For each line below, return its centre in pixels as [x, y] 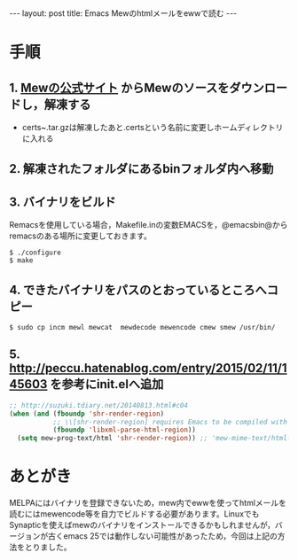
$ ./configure [35, 253]
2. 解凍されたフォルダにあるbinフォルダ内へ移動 [141, 169]
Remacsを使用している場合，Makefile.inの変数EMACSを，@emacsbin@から [149, 225]
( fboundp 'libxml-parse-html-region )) [125, 430]
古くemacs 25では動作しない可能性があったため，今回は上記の [162, 536]
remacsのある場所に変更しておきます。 [81, 236]
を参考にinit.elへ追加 [107, 384]
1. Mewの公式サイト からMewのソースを [119, 87]
